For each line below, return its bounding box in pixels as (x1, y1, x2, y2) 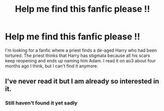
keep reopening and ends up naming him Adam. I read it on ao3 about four (5, 57, 156, 63)
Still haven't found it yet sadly (5, 100, 78, 107)
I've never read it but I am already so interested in (5, 77, 160, 85)
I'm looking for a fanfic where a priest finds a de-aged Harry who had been (5, 47, 157, 53)
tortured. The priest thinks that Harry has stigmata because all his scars (5, 53, 150, 58)
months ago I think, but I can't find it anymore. (5, 63, 98, 69)
